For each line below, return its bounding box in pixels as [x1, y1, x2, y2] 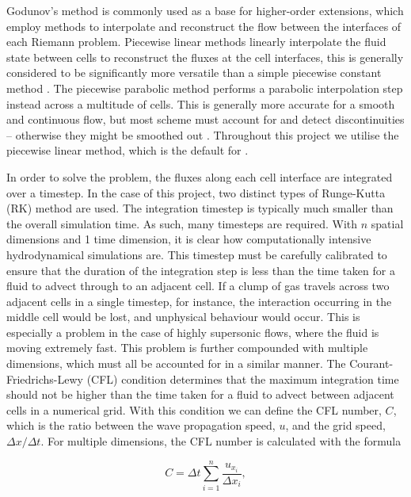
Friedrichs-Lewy [6, 370, 83, 387]
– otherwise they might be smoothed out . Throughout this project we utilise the [6, 126, 399, 143]
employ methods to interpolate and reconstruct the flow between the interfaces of [6, 17, 401, 34]
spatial [371, 215, 404, 231]
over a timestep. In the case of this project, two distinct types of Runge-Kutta [6, 184, 386, 201]
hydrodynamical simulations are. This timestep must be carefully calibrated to [6, 246, 387, 262]
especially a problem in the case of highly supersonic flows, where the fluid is [6, 323, 379, 340]
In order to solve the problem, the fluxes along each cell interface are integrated [6, 168, 393, 185]
